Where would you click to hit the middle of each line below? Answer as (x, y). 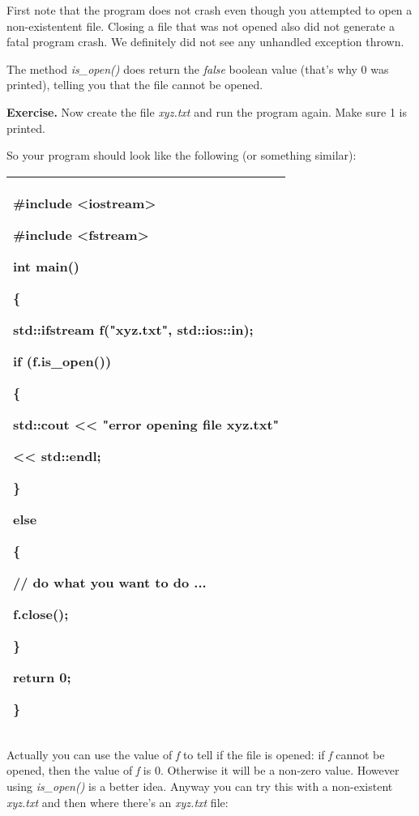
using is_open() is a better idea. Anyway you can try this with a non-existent (200, 786)
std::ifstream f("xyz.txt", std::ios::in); (133, 329)
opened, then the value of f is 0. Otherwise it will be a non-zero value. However (203, 770)
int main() (47, 266)
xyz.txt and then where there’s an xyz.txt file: (118, 802)
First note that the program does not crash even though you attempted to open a (209, 10)
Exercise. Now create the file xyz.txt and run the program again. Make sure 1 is (207, 111)
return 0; (42, 677)
